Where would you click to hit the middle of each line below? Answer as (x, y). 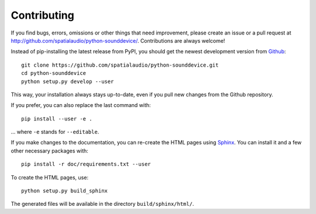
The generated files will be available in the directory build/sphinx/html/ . (102, 204)
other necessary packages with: (50, 151)
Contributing (42, 15)
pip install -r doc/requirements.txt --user (86, 164)
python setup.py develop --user (68, 81)
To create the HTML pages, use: (50, 177)
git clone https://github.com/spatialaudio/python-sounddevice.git (120, 65)
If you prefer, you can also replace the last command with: (81, 105)
